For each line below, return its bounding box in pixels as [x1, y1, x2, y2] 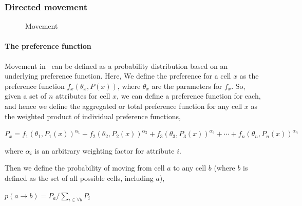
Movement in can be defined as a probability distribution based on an [5, 60, 228, 71]
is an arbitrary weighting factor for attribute [34, 145, 175, 156]
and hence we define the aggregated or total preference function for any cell [5, 100, 242, 111]
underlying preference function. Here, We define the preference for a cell [5, 70, 231, 81]
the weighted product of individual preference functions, [5, 110, 181, 121]
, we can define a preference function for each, [117, 90, 261, 101]
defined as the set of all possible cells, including [5, 172, 154, 183]
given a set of [5, 90, 47, 101]
